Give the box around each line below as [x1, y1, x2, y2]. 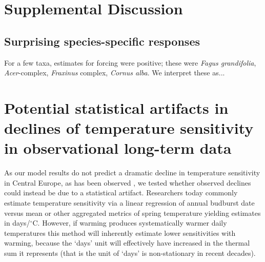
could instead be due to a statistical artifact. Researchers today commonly [4, 187, 238, 198]
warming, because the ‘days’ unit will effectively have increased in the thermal [4, 237, 250, 248]
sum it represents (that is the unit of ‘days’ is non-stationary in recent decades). [4, 248, 256, 258]
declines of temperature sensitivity [4, 117, 254, 138]
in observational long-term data [4, 137, 232, 158]
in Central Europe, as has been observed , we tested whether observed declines [4, 177, 251, 188]
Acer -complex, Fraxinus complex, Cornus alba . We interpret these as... [4, 67, 225, 78]
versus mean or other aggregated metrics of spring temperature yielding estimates [4, 207, 261, 218]
